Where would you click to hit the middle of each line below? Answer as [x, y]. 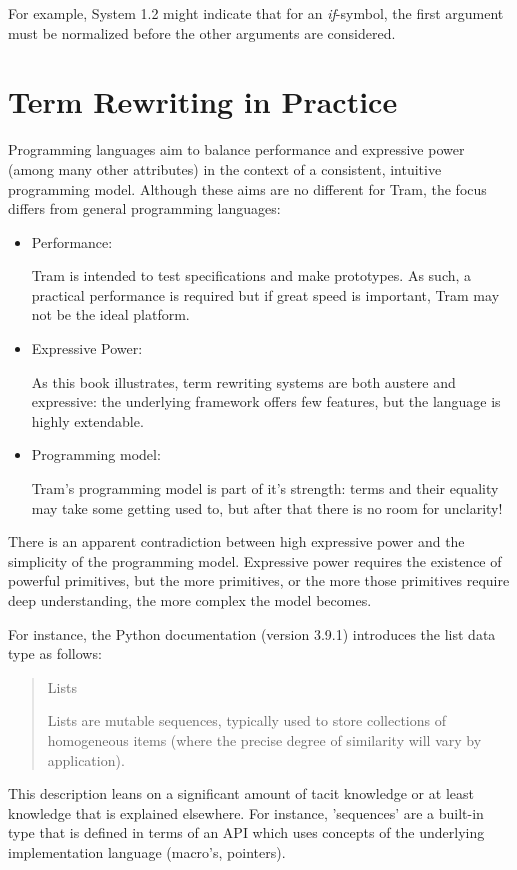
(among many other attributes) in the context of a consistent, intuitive [225, 168]
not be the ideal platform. [110, 314]
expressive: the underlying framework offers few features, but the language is [266, 401]
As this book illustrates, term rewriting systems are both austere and [243, 381]
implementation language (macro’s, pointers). [147, 851]
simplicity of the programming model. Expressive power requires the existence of [255, 560]
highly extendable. [87, 420]
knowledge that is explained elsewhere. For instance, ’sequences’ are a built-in [246, 812]
